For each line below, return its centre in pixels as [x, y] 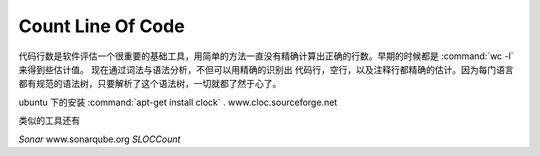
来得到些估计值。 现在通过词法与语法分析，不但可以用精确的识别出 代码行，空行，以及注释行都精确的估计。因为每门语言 [266, 69]
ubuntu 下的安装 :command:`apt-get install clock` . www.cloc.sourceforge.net [178, 102]
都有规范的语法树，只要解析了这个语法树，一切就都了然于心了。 [150, 84]
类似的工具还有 [49, 121]
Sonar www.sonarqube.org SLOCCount [99, 139]
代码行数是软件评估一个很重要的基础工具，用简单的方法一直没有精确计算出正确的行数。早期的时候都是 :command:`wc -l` [266, 56]
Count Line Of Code [101, 26]
